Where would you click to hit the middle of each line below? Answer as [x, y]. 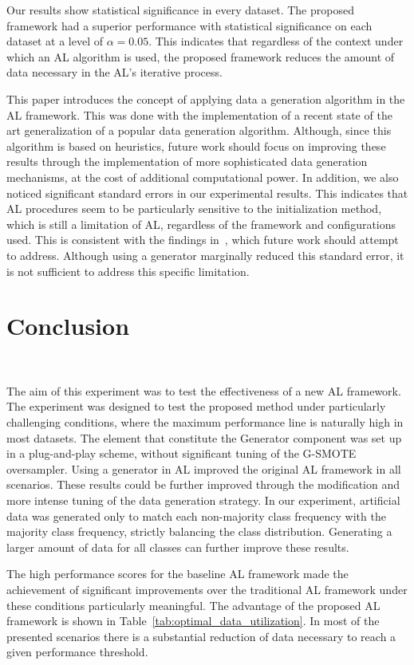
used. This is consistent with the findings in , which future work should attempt [203, 240]
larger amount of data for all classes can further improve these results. [178, 547]
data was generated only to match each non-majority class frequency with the [196, 515]
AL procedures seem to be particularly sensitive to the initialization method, [194, 209]
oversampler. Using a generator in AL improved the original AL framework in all [204, 468]
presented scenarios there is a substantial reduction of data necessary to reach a [201, 636]
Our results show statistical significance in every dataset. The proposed [180, 10]
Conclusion [68, 326]
